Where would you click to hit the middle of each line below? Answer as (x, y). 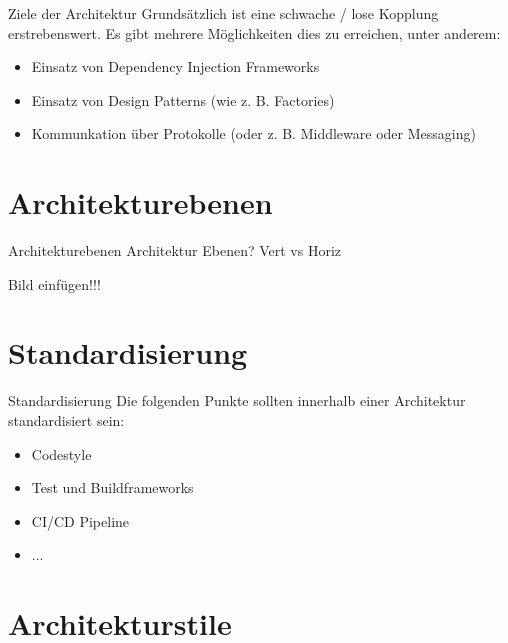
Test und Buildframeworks (112, 487)
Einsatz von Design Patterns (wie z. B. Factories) (183, 99)
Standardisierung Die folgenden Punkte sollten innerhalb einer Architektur (237, 400)
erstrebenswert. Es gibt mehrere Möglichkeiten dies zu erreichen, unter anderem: (254, 32)
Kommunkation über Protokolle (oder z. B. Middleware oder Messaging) (253, 133)
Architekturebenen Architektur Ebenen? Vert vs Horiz (175, 250)
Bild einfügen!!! (54, 283)
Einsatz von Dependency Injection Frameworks (175, 66)
